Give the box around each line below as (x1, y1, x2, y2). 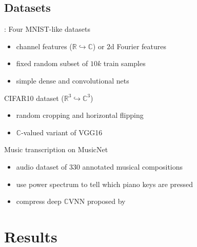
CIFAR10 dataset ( (4, 92, 64, 103)
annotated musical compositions (82, 161, 183, 172)
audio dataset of (16, 161, 67, 172)
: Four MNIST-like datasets (4, 24, 91, 34)
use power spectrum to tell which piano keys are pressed (16, 178, 193, 189)
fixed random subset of (16, 58, 88, 69)
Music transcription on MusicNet (4, 144, 108, 155)
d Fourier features (110, 40, 166, 51)
